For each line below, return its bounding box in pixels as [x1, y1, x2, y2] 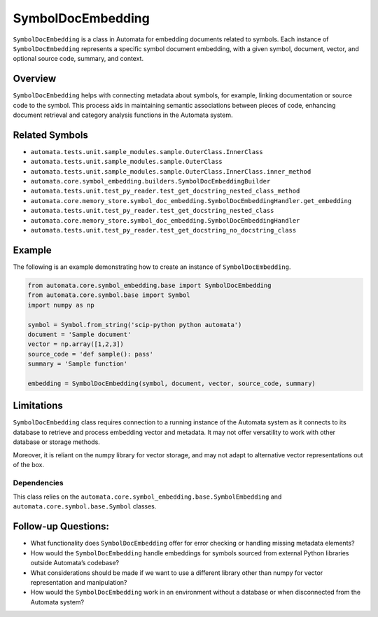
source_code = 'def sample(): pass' [27, 350, 154, 358]
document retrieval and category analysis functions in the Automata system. [13, 111, 234, 119]
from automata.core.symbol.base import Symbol [27, 291, 190, 299]
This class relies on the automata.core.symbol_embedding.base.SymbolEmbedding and [13, 492, 282, 501]
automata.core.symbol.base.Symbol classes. [13, 502, 157, 511]
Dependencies [13, 478, 64, 487]
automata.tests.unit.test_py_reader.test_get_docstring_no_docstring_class [30, 226, 297, 235]
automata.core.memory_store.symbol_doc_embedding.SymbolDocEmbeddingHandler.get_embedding [30, 197, 352, 204]
